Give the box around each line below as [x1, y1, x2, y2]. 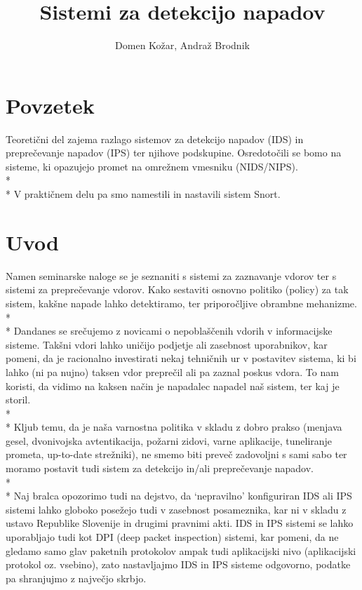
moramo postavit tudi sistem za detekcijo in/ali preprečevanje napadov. [6, 461, 314, 476]
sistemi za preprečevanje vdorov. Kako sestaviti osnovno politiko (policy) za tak [6, 282, 349, 297]
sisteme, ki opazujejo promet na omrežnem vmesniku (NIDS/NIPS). [6, 159, 298, 173]
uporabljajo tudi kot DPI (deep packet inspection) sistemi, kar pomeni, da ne [6, 530, 339, 544]
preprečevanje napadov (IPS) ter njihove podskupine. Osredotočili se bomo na [6, 145, 342, 160]
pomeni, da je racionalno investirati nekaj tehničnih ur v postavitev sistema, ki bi [6, 351, 356, 366]
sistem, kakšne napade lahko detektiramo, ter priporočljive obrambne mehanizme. [6, 295, 357, 310]
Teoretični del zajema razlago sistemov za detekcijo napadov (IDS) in [6, 131, 304, 146]
